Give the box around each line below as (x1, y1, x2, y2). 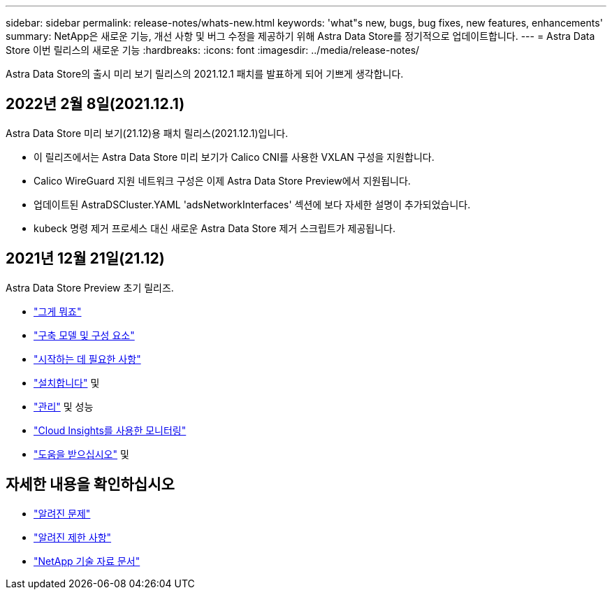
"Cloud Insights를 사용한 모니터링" (34, 424, 187, 436)
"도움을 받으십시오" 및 (34, 447, 129, 460)
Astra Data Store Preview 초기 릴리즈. (6, 281, 174, 294)
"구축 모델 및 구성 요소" (34, 329, 135, 341)
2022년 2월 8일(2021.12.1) (6, 95, 185, 113)
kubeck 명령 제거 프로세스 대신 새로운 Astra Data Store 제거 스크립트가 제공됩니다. (34, 222, 395, 234)
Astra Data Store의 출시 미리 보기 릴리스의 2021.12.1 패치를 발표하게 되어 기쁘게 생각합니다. (6, 68, 404, 80)
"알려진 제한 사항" (34, 531, 112, 543)
